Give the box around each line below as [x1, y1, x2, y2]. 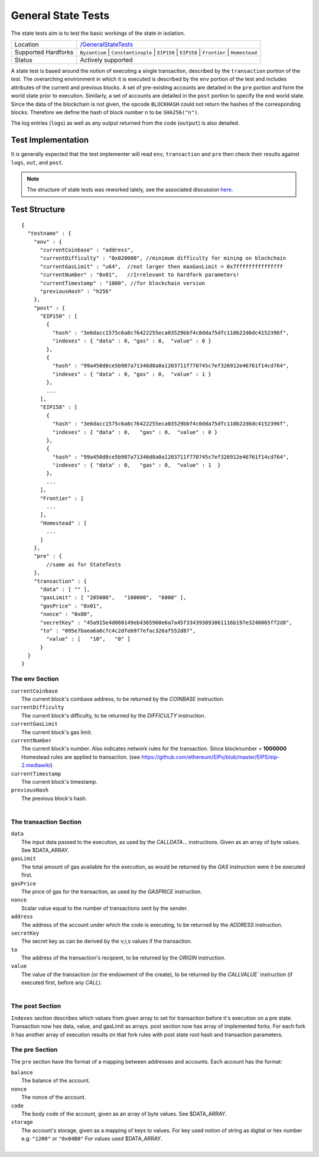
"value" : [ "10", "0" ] [46, 636, 131, 642]
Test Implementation [11, 135, 89, 145]
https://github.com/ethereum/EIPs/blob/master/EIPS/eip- [141, 753, 280, 760]
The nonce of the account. [21, 1094, 86, 1101]
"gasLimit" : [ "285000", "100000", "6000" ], [40, 594, 187, 601]
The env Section [11, 675, 59, 683]
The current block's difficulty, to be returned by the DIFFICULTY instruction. [21, 712, 206, 719]
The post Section [11, 1002, 61, 1010]
